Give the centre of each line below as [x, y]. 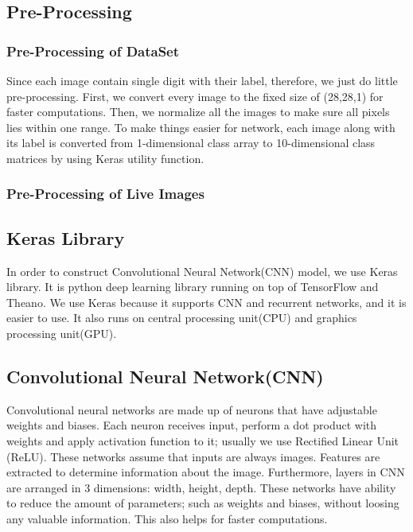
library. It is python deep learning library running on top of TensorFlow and [193, 287]
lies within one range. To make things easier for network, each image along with [201, 127]
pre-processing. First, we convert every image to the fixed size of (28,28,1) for [195, 96]
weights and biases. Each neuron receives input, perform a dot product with [192, 425]
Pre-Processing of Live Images [105, 194]
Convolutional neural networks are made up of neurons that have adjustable [192, 409]
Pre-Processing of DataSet [93, 50]
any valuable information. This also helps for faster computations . [167, 518]
